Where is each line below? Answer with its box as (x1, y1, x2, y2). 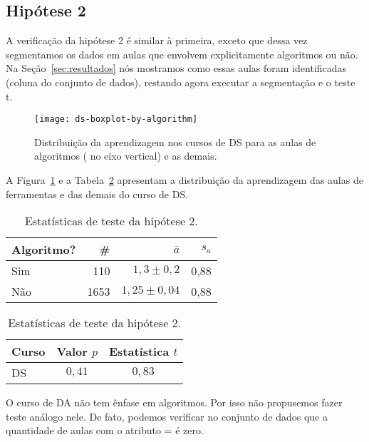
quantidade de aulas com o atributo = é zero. (6, 423, 204, 438)
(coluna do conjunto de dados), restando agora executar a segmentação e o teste (6, 74, 355, 89)
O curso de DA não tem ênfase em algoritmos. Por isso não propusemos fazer (6, 395, 343, 410)
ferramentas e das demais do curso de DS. (6, 186, 189, 201)
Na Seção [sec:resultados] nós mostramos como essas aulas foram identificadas (6, 61, 347, 76)
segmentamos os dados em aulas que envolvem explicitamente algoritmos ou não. (6, 46, 358, 61)
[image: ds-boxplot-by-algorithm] (34, 114, 198, 125)
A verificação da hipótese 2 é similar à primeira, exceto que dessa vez (6, 33, 308, 48)
